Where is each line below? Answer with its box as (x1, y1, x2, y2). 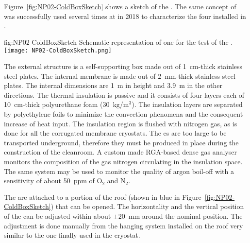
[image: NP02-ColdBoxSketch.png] (4, 47, 112, 54)
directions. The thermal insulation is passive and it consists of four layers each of (4, 89, 245, 100)
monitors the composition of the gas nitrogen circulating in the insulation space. (4, 156, 243, 166)
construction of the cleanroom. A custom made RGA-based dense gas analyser (4, 147, 237, 157)
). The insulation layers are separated (132, 99, 243, 109)
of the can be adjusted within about (4, 210, 111, 221)
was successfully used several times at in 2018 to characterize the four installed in (4, 11, 246, 21)
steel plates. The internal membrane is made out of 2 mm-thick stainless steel (4, 70, 235, 81)
